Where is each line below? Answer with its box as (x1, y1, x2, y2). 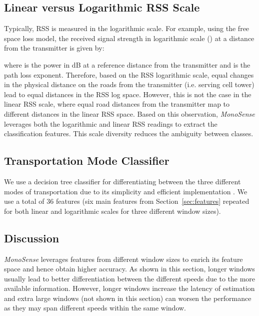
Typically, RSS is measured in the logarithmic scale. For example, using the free (4, 23, 249, 34)
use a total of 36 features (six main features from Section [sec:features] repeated (4, 196, 249, 206)
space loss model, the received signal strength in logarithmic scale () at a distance (4, 33, 254, 43)
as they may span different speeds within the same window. (4, 302, 186, 313)
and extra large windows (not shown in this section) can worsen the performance (4, 292, 251, 303)
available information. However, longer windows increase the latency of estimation (4, 283, 255, 293)
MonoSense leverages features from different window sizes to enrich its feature (4, 253, 243, 264)
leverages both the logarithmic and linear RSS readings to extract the (4, 118, 217, 129)
